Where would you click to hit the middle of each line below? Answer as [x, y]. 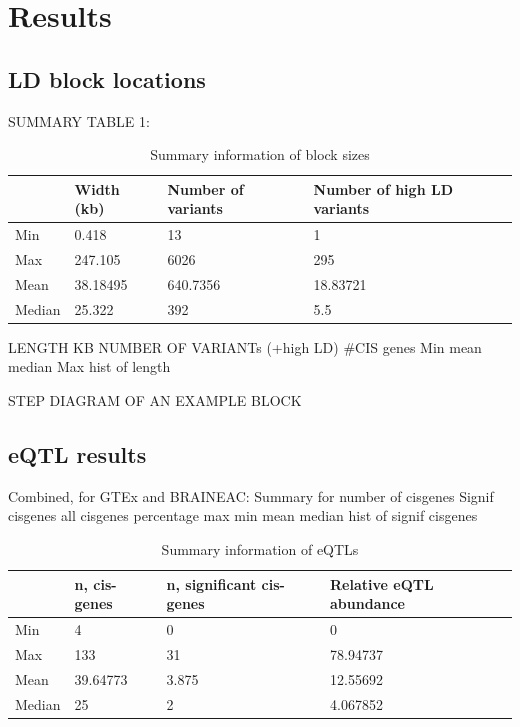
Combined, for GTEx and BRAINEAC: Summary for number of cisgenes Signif [251, 495]
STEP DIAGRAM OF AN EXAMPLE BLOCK [155, 400]
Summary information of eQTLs [260, 549]
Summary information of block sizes [260, 154]
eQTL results [77, 454]
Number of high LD [383, 188]
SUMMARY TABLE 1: [79, 120]
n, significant [211, 583]
